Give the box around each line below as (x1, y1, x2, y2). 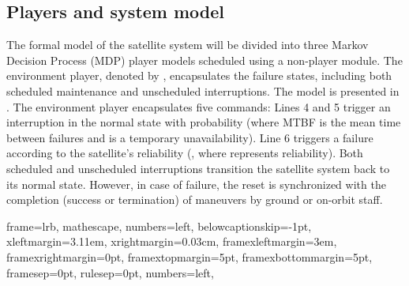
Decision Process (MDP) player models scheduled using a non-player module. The (6, 51, 403, 68)
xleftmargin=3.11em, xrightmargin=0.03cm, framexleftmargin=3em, (6, 233, 337, 250)
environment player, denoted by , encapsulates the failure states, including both (6, 67, 392, 84)
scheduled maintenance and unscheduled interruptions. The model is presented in (6, 82, 400, 99)
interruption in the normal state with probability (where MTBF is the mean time (6, 114, 401, 130)
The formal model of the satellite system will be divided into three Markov (6, 36, 369, 53)
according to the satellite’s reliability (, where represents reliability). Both (6, 145, 363, 161)
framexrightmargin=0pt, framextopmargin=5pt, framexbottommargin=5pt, (6, 248, 373, 265)
